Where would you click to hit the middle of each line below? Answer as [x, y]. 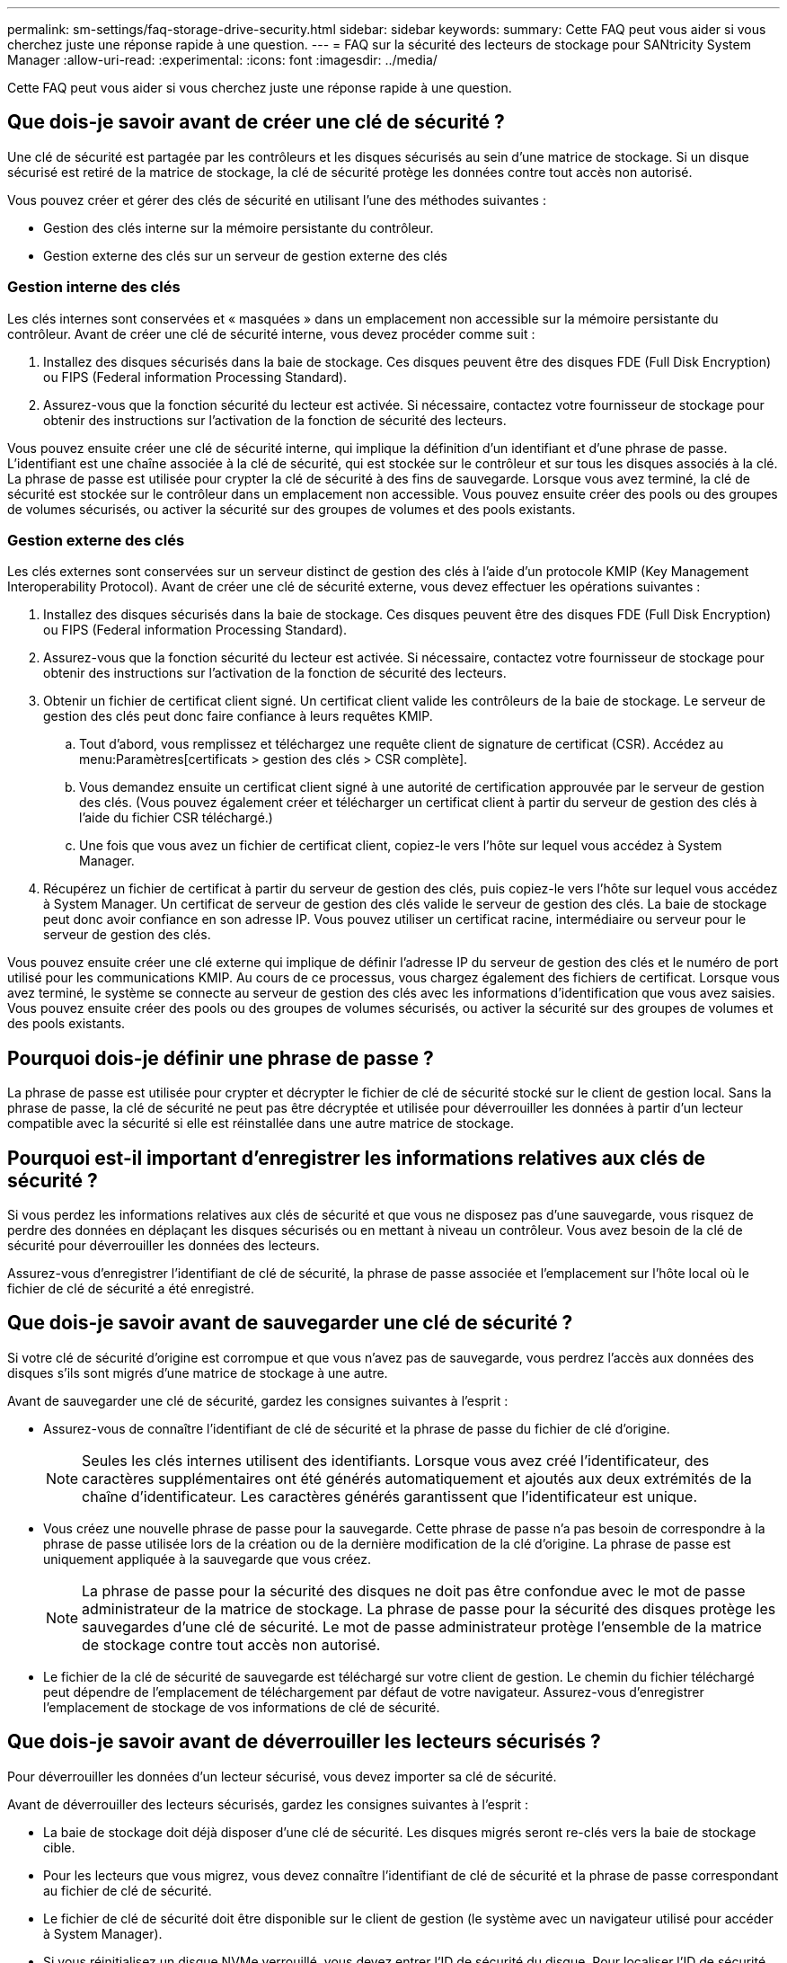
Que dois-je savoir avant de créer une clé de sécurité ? [256, 122]
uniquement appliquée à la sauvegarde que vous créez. [207, 1559]
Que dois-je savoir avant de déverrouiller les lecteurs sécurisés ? [304, 1742]
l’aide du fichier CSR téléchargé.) [176, 818]
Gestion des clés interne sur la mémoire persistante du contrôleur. [239, 227]
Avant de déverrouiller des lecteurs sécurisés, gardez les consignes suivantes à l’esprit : [268, 1804]
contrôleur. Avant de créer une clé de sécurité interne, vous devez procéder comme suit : [271, 333]
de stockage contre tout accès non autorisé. [231, 1644]
